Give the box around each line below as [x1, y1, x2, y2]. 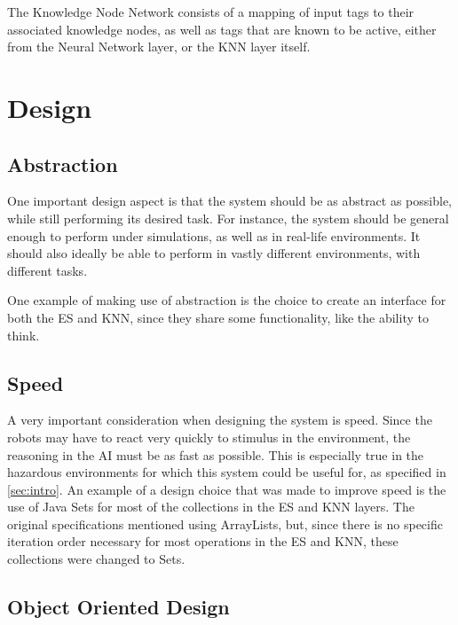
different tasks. [7, 261, 88, 279]
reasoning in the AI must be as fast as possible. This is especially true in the [7, 445, 424, 464]
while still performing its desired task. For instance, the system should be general [7, 208, 449, 227]
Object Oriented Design [7, 593, 230, 621]
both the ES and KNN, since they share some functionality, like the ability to [7, 308, 429, 326]
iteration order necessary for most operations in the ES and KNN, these [7, 532, 399, 551]
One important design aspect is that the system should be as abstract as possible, [7, 191, 453, 210]
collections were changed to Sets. [7, 550, 186, 568]
